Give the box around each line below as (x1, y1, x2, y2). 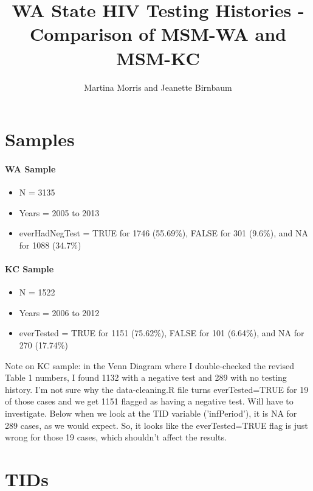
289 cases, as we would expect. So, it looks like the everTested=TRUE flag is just (5, 419, 308, 431)
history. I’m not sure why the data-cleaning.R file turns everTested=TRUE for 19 (5, 383, 309, 395)
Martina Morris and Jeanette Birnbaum (84, 80, 232, 93)
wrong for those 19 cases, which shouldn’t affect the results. (5, 431, 227, 443)
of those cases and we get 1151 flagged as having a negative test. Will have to (5, 395, 294, 408)
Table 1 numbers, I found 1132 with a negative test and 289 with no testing (5, 371, 287, 384)
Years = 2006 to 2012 (19, 306, 100, 319)
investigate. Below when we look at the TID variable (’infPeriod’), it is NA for (5, 407, 297, 419)
